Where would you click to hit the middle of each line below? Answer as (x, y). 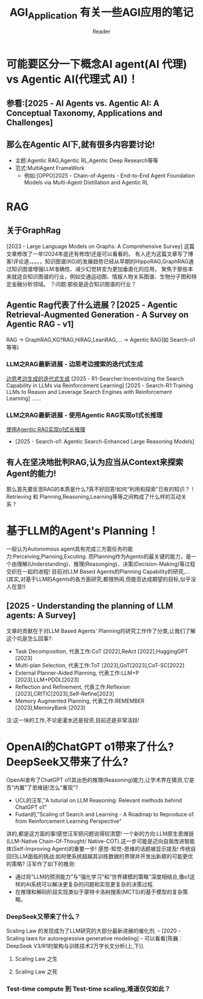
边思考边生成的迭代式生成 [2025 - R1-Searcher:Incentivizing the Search (95, 378)
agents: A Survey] (41, 616)
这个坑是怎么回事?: (30, 638)
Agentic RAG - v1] (40, 324)
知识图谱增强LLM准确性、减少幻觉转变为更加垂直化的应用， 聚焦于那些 (100, 269)
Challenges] (30, 123)
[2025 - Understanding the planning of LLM (90, 606)
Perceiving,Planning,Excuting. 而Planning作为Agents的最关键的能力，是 (102, 556)
